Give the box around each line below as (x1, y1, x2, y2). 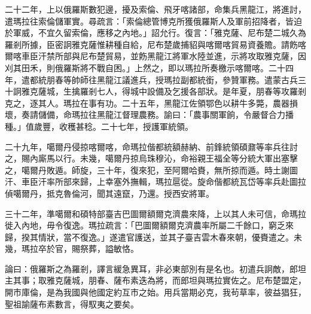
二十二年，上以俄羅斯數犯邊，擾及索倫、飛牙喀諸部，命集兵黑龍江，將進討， (5, 3, 306, 15)
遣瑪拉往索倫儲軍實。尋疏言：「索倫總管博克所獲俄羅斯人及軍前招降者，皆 (5, 14, 294, 27)
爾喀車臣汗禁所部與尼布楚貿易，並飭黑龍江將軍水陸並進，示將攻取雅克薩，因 (5, 50, 306, 62)
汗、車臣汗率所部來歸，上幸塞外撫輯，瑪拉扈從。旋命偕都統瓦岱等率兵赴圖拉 (5, 175, 306, 188)
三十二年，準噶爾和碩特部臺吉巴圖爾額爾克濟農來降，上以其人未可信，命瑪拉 (5, 207, 306, 220)
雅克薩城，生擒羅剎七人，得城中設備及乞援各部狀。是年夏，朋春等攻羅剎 (21, 85, 306, 97)
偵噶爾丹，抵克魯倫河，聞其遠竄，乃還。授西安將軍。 (5, 187, 214, 199)
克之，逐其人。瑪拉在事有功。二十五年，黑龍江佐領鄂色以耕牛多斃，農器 (5, 96, 289, 109)
